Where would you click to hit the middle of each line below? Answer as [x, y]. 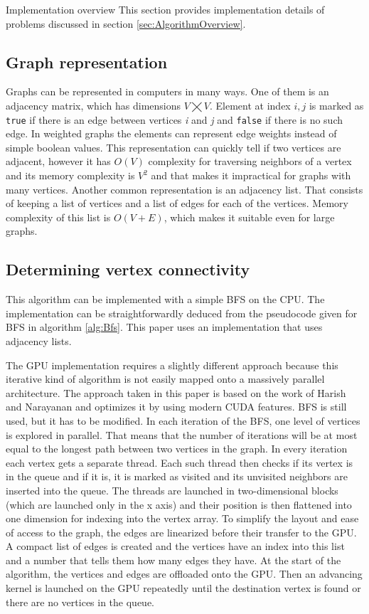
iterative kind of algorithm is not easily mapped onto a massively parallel [165, 379]
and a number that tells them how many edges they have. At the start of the [173, 560]
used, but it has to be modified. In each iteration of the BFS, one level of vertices [183, 420]
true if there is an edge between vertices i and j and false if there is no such [175, 119]
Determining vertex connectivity [128, 269]
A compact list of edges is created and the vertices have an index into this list [175, 546]
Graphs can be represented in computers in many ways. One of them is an [167, 91]
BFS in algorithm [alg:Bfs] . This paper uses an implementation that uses [164, 327]
